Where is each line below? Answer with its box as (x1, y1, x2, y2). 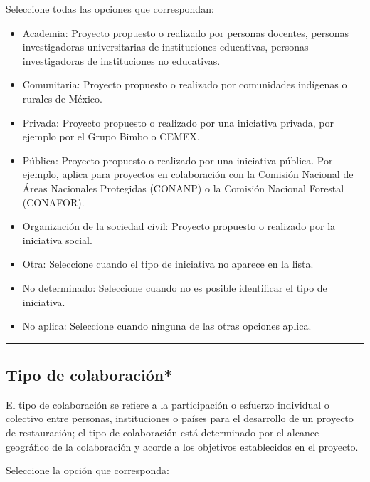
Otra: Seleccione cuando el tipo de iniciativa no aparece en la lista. (22, 256, 314, 271)
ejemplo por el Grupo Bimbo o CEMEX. (22, 129, 200, 144)
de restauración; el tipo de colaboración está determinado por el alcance (6, 425, 319, 440)
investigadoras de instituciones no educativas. (22, 53, 221, 68)
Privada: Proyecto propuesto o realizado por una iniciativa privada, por (22, 115, 334, 130)
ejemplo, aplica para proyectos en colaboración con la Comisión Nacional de (22, 167, 354, 182)
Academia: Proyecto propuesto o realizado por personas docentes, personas (22, 25, 349, 40)
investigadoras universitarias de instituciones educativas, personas (22, 39, 309, 54)
